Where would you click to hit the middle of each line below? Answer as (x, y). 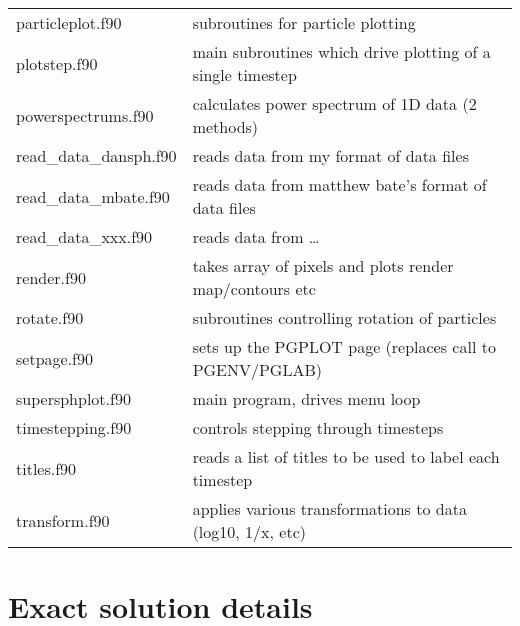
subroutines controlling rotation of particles (344, 317)
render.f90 (51, 277)
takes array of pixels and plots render (323, 265)
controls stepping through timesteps (318, 427)
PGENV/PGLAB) (257, 369)
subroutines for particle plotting (304, 22)
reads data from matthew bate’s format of (339, 184)
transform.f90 (63, 520)
